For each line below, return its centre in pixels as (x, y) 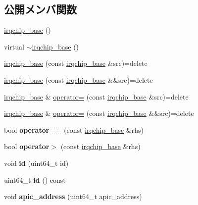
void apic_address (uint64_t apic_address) (73, 196)
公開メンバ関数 (40, 9)
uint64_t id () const (35, 179)
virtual (14, 46)
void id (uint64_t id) (36, 163)
